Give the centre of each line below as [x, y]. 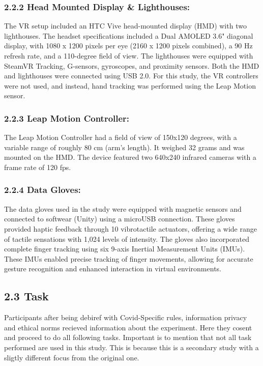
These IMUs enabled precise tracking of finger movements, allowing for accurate [129, 258]
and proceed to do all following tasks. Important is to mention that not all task [128, 337]
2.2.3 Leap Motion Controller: [67, 118]
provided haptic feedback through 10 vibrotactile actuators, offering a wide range [130, 228]
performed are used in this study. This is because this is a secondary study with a [131, 347]
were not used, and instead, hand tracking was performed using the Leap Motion [130, 85]
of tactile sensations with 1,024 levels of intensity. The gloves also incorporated [127, 238]
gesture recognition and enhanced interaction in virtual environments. [113, 269]
